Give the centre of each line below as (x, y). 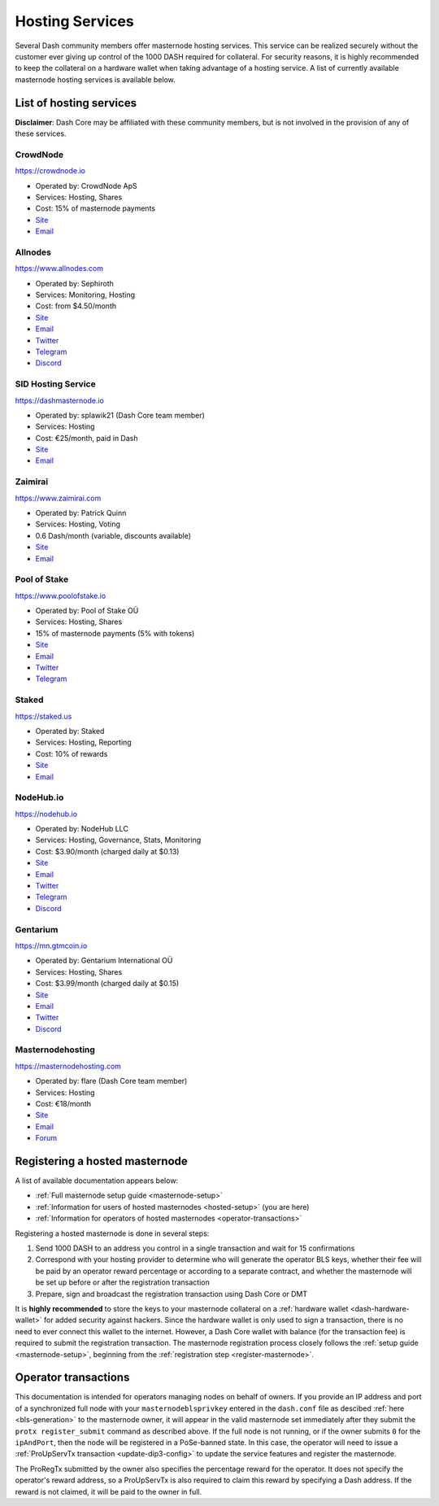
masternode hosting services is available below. (96, 79)
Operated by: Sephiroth (74, 283)
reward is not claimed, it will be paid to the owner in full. (109, 1491)
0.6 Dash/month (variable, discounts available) (113, 535)
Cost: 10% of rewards (72, 753)
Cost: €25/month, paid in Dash (87, 438)
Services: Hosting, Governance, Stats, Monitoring (118, 840)
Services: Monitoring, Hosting (85, 295)
